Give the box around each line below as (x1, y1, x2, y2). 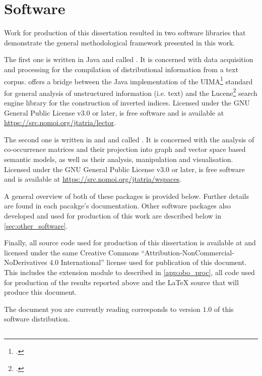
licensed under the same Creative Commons (4, 247, 139, 257)
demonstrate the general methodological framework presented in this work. (4, 37, 235, 47)
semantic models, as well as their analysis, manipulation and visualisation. (4, 153, 233, 164)
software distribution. (4, 313, 70, 324)
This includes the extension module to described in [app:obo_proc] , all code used (4, 266, 255, 277)
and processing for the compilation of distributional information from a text (4, 64, 238, 74)
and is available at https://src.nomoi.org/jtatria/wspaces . (4, 174, 182, 184)
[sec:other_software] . (4, 220, 68, 231)
